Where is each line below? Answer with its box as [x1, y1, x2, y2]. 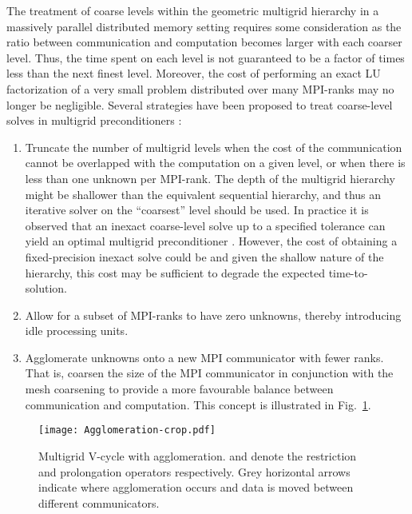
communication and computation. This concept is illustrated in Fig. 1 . [25, 396, 371, 412]
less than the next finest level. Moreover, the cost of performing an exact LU [6, 65, 381, 82]
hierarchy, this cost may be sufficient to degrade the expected [25, 264, 325, 281]
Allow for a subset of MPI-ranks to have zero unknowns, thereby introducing [25, 306, 402, 323]
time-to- [328, 264, 368, 281]
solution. [25, 280, 68, 297]
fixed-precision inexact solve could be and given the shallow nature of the [25, 248, 384, 265]
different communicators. [38, 494, 160, 511]
